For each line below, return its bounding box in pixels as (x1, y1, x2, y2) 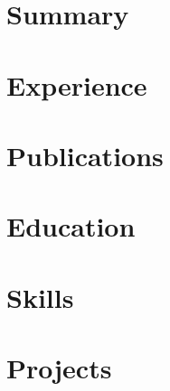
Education (6, 208, 136, 245)
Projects (6, 349, 112, 386)
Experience (6, 66, 147, 103)
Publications (6, 136, 164, 173)
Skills (6, 278, 74, 315)
